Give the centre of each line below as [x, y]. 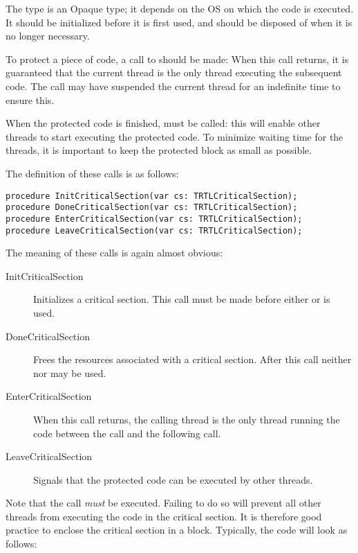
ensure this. [30, 99]
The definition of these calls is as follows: [92, 173]
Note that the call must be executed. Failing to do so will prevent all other [163, 503]
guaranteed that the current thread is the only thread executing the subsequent [174, 72]
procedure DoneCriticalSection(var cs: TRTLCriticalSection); [152, 208]
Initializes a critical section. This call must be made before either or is [182, 299]
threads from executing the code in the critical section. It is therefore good [164, 516]
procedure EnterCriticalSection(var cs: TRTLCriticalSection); [154, 219]
